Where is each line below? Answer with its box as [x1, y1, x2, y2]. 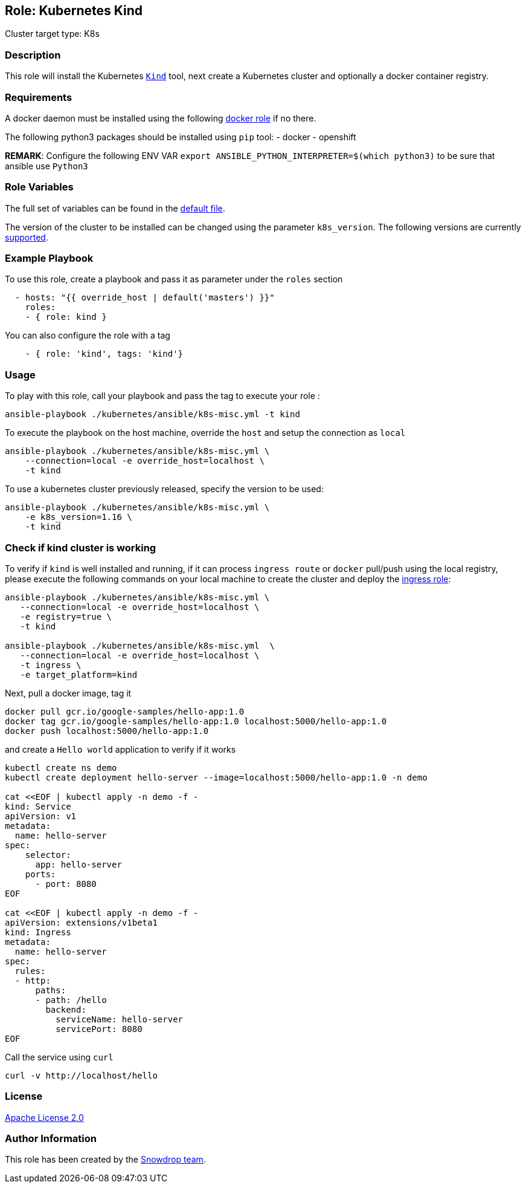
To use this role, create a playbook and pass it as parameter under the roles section [5, 274, 343, 285]
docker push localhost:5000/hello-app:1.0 [5, 725, 209, 736]
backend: [45, 1004, 86, 1014]
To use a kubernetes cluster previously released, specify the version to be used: [5, 484, 324, 495]
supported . [5, 232, 48, 242]
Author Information [5, 1132, 97, 1145]
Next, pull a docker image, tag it [5, 687, 132, 698]
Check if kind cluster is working [5, 541, 156, 554]
